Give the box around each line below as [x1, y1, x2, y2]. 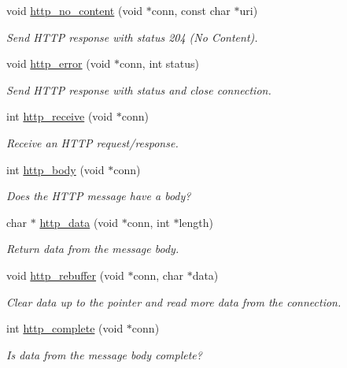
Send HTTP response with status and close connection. [6, 81, 271, 98]
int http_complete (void [6, 320, 124, 336]
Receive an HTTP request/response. [6, 134, 179, 151]
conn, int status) [120, 55, 199, 72]
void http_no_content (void [6, 2, 143, 18]
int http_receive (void [6, 108, 113, 125]
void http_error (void [6, 55, 111, 72]
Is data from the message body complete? [6, 346, 202, 362]
